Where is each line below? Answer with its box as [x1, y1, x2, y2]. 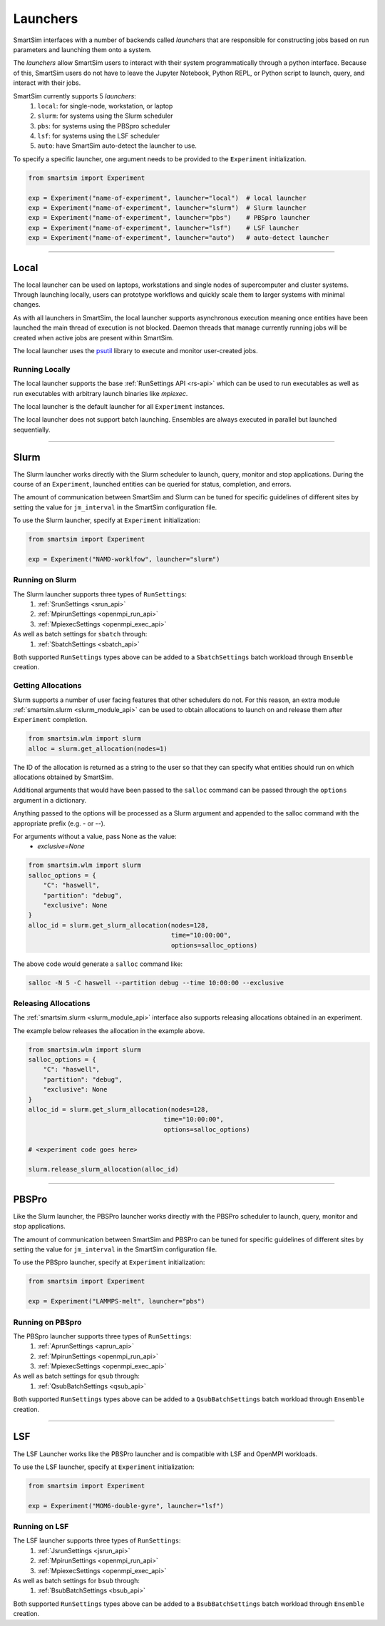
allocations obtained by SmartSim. [13, 773, 114, 781]
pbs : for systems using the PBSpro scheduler [37, 121, 170, 130]
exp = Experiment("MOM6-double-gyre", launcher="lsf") [28, 1502, 224, 1510]
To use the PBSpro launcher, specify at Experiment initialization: [13, 1258, 205, 1266]
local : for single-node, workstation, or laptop [37, 101, 173, 110]
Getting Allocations [13, 681, 82, 691]
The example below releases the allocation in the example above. [13, 1026, 205, 1035]
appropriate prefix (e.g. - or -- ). [13, 819, 106, 828]
